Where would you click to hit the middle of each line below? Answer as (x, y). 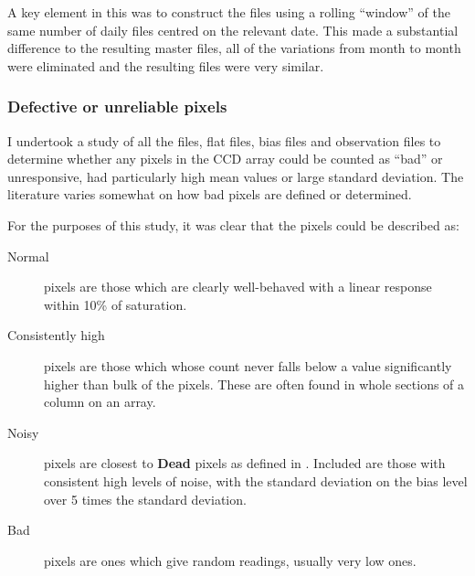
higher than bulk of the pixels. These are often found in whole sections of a (254, 384)
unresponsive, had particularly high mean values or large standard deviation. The (236, 176)
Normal (28, 256)
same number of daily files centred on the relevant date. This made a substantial (233, 30)
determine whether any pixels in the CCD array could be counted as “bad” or (225, 159)
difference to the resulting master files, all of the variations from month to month (234, 48)
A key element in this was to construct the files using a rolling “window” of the (229, 12)
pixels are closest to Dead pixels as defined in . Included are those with (245, 463)
